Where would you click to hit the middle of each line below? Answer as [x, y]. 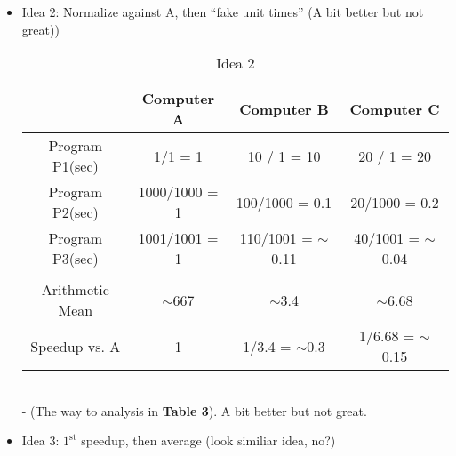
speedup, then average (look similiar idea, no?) [208, 440]
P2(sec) [75, 212]
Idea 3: [40, 440]
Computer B [284, 108]
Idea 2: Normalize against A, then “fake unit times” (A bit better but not [223, 12]
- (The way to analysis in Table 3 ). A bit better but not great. [194, 410]
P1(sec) [75, 166]
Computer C [395, 108]
